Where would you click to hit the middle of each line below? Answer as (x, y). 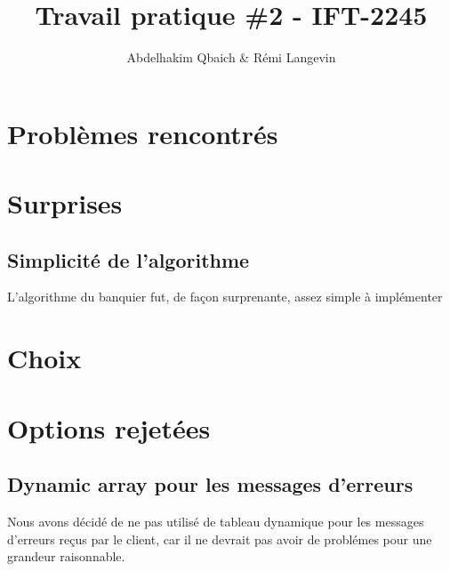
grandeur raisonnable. (66, 556)
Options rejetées (109, 427)
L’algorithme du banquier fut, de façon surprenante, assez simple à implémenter (225, 297)
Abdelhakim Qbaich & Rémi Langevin (231, 57)
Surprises (65, 203)
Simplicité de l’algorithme (129, 259)
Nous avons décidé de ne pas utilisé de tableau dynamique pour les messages (216, 522)
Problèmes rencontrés (143, 133)
